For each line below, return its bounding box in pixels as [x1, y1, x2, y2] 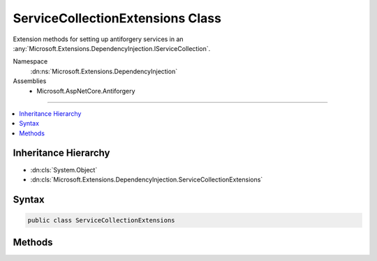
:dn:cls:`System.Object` [30, 165, 98, 174]
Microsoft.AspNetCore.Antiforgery [36, 87, 135, 95]
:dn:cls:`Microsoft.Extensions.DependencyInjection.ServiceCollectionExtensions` [30, 175, 263, 184]
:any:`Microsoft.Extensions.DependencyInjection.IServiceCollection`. [13, 44, 211, 52]
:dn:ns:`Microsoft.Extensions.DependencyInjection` [30, 67, 178, 75]
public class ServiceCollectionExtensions [27, 216, 175, 224]
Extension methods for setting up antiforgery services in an [13, 35, 184, 43]
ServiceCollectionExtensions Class [13, 10, 221, 26]
